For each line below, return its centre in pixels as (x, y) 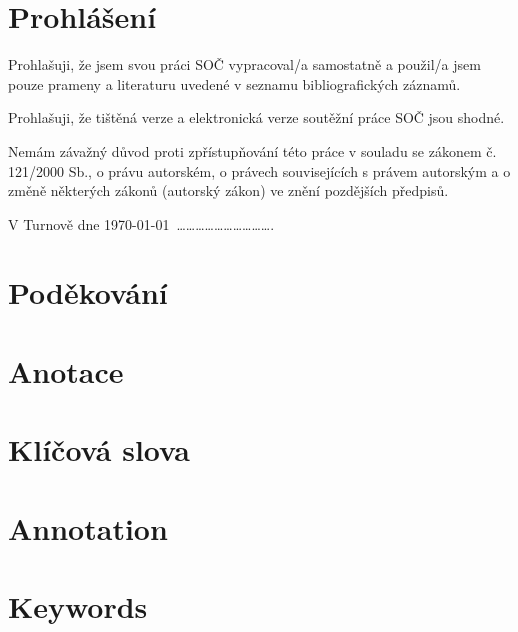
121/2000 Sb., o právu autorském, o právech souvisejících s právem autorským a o (259, 170)
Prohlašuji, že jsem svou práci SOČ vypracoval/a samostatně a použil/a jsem (244, 64)
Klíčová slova (99, 449)
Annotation (88, 527)
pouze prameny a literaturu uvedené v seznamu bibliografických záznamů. (234, 83)
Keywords (78, 605)
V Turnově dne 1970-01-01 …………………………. (141, 223)
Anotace (66, 370)
